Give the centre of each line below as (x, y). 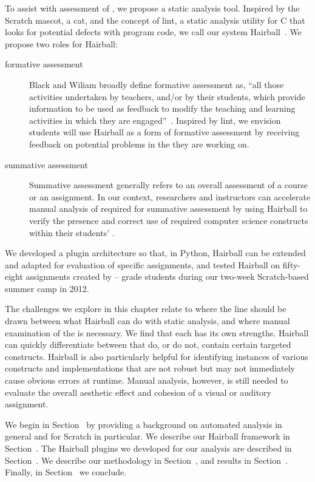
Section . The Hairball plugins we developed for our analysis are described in (148, 448)
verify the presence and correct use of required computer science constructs (169, 220)
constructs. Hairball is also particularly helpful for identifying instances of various (157, 356)
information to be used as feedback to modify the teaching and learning (162, 108)
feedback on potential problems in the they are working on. (139, 144)
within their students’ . (72, 232)
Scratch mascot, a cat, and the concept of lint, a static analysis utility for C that (155, 20)
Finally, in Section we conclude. (66, 472)
